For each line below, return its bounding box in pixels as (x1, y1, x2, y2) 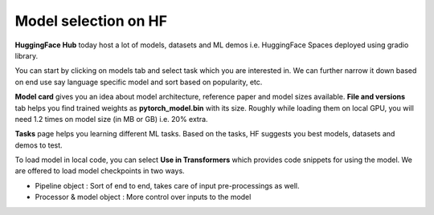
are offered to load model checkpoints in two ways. (14, 166, 185, 176)
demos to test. (14, 140, 63, 150)
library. (14, 51, 39, 60)
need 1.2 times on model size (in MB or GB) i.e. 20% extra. (14, 114, 208, 124)
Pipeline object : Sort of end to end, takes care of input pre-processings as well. (35, 181, 300, 190)
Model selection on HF (14, 12, 168, 30)
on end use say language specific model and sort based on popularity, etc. (14, 77, 263, 87)
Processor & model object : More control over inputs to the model (35, 193, 252, 202)
